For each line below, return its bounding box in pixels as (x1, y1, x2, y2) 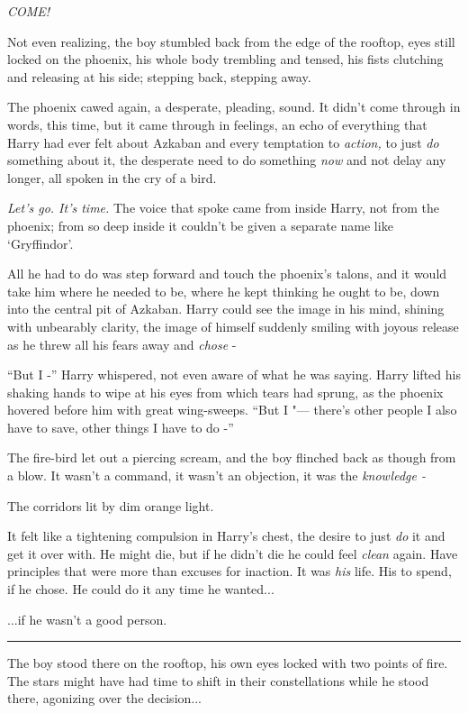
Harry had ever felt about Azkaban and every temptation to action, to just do (7, 133, 439, 151)
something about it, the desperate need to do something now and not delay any (7, 151, 446, 169)
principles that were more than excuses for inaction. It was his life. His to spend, (7, 562, 452, 580)
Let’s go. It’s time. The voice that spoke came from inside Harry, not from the (7, 198, 439, 217)
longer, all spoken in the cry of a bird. (7, 168, 217, 187)
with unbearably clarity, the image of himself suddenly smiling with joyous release (7, 316, 459, 335)
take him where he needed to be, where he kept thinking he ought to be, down (7, 281, 440, 300)
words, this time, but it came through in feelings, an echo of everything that (7, 114, 427, 133)
